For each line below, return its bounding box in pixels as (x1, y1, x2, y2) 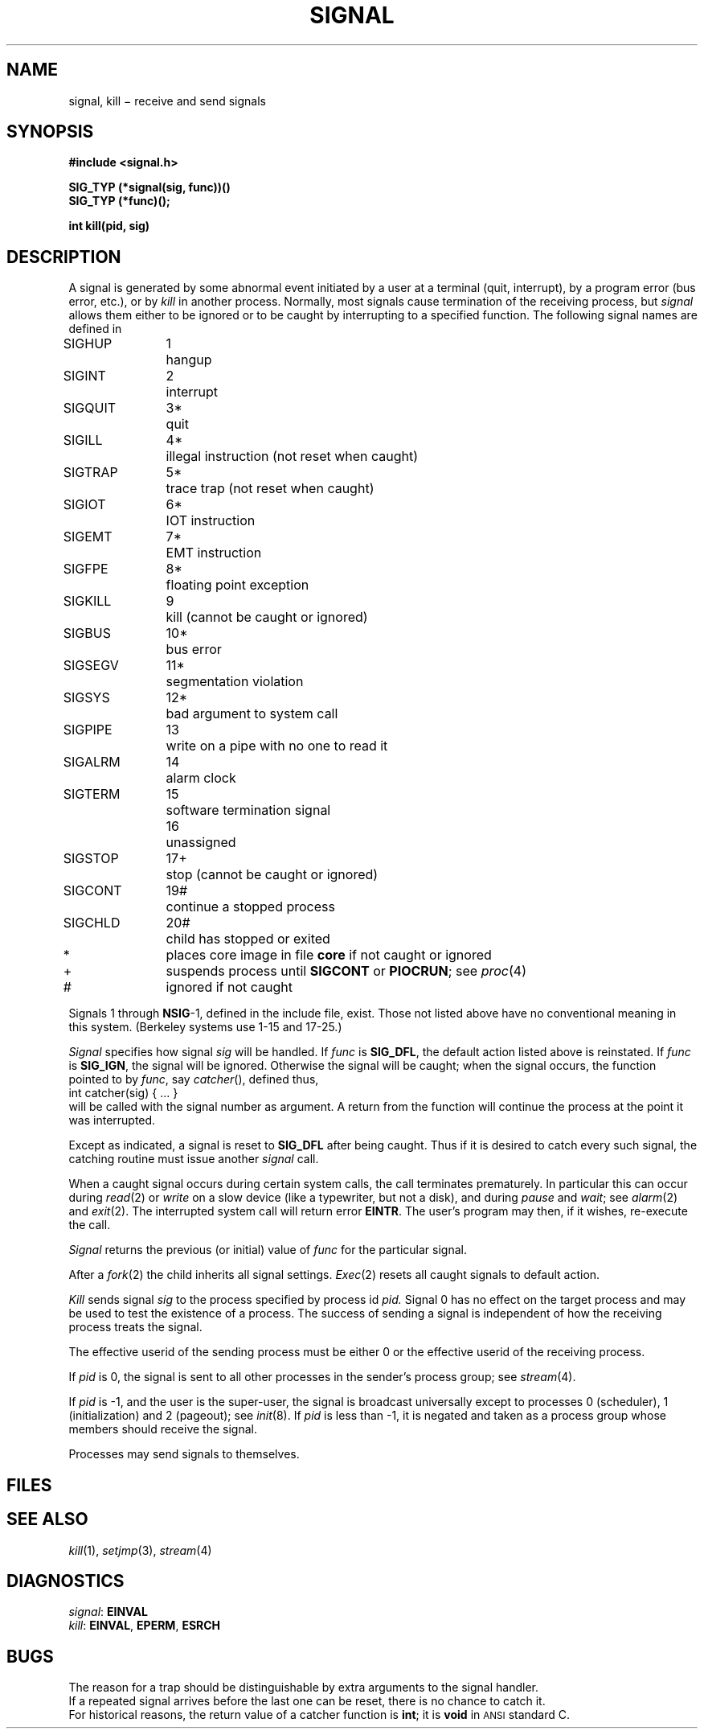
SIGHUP (63, 335, 113, 352)
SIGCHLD (63, 915, 121, 931)
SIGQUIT (63, 400, 117, 417)
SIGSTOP (63, 850, 119, 867)
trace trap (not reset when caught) (166, 480, 375, 497)
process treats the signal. (68, 1320, 203, 1334)
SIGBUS (63, 625, 111, 642)
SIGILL (63, 432, 103, 449)
